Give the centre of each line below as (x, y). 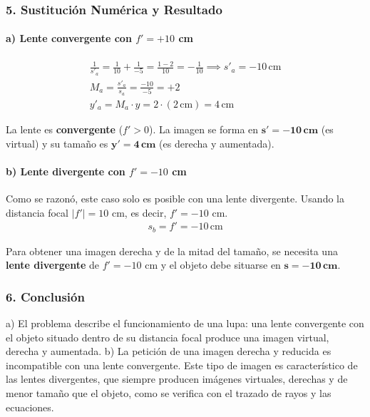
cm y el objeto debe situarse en (213, 265)
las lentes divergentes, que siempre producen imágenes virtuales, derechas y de (177, 379)
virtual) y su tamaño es (57, 143)
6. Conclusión (45, 296)
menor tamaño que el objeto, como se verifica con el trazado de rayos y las (169, 392)
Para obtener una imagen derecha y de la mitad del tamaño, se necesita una (172, 251)
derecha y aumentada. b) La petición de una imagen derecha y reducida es (169, 351)
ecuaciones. (30, 407)
